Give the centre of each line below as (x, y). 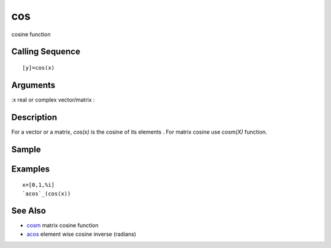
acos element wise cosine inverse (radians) (82, 234)
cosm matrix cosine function (63, 225)
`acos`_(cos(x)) (47, 194)
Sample (26, 149)
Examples (31, 169)
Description (34, 117)
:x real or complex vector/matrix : (53, 100)
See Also (29, 211)
